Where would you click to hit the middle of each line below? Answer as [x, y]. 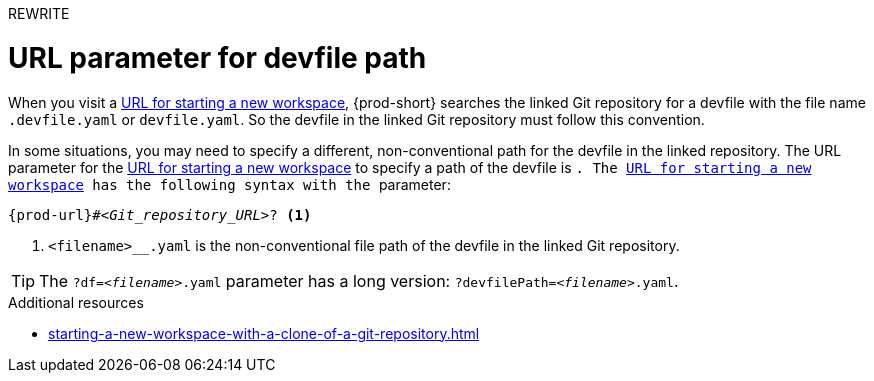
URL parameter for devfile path [217, 57]
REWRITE [39, 13]
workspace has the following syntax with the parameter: [229, 184]
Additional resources [76, 302]
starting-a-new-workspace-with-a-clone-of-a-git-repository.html [264, 333]
